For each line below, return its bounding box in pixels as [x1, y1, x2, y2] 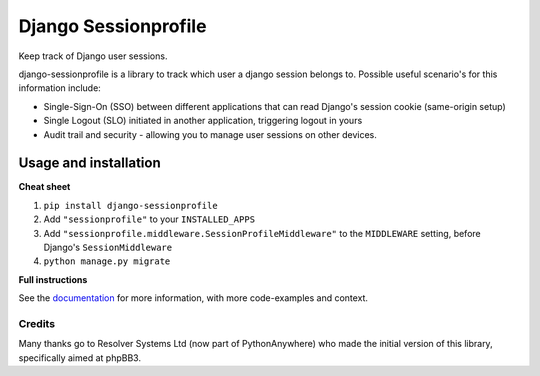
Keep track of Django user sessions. [18, 50, 168, 62]
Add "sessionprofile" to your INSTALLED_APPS [43, 213, 255, 225]
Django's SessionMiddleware [43, 241, 173, 253]
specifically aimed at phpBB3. [18, 351, 142, 364]
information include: [18, 82, 102, 94]
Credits [18, 316, 55, 330]
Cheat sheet [18, 181, 71, 193]
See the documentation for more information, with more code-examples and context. [18, 292, 369, 304]
